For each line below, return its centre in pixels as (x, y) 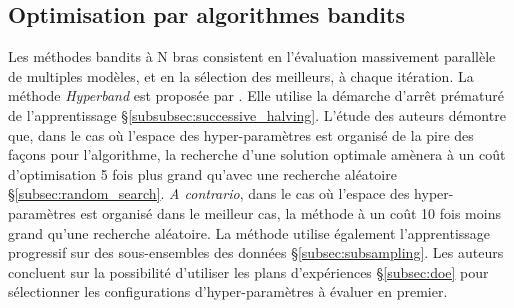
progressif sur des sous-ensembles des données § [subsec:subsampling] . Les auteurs (256, 252)
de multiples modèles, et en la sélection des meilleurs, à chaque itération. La (241, 75)
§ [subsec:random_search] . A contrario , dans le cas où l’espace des (209, 193)
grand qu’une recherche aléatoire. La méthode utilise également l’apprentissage (249, 232)
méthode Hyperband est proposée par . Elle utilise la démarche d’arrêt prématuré (256, 95)
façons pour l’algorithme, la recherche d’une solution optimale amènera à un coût (257, 154)
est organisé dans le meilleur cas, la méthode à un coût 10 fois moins (290, 212)
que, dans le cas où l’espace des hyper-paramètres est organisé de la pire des (241, 134)
